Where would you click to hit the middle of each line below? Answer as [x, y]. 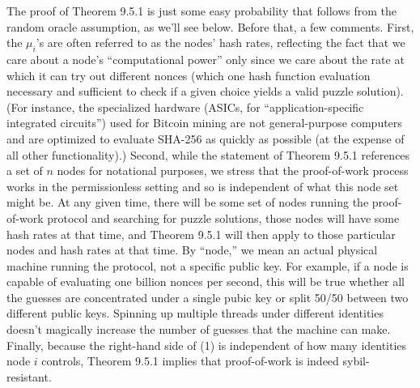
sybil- [356, 361]
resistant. [29, 376]
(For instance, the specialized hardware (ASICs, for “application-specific [185, 107]
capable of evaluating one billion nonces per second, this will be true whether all [206, 281]
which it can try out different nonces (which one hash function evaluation [189, 75]
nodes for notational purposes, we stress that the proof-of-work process [233, 171]
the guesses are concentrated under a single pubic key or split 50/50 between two [208, 297]
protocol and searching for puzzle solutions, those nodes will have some [223, 217]
